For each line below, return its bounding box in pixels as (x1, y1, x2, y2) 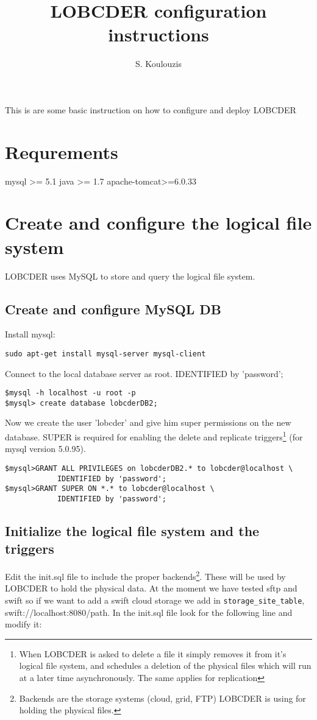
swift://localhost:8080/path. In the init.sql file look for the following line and (5, 605, 293, 618)
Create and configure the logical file (5, 210, 312, 235)
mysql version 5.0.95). (5, 442, 86, 455)
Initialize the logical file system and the (5, 521, 260, 540)
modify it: (5, 618, 42, 630)
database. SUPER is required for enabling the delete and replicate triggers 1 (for (5, 429, 303, 443)
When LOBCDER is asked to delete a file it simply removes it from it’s (19, 647, 287, 660)
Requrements (5, 139, 118, 164)
